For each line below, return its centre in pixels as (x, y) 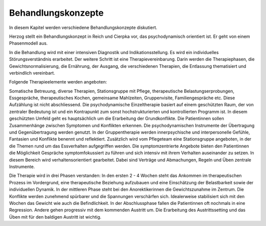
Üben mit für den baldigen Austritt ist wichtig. (55, 217)
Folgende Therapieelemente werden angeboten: (58, 82)
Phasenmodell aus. (28, 43)
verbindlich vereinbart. (32, 73)
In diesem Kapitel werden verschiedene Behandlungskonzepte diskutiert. (83, 28)
